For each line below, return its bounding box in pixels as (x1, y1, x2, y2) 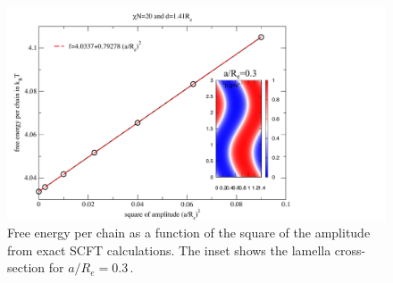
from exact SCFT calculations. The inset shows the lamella (7, 240, 331, 259)
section (7, 258, 46, 277)
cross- (334, 240, 366, 259)
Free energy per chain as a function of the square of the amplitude (7, 223, 371, 242)
